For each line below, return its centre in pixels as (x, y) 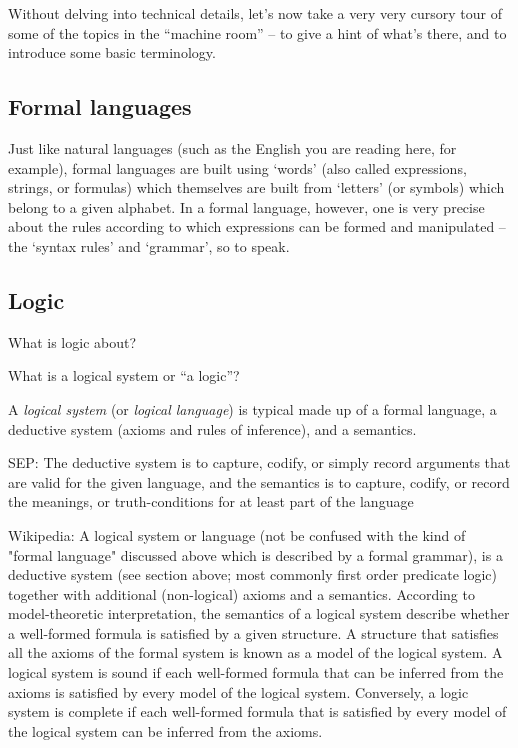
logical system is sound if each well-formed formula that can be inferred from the (256, 672)
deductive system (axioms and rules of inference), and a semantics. (212, 428)
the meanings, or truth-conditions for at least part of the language (211, 501)
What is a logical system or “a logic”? (124, 375)
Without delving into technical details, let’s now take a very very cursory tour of (255, 13)
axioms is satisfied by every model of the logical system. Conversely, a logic (238, 691)
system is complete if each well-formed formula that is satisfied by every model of (257, 711)
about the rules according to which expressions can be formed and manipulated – (257, 226)
